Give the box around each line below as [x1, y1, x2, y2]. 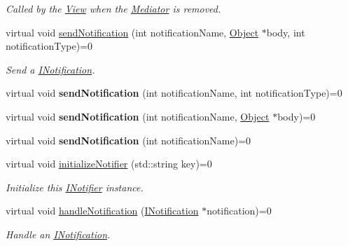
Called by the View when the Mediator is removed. [6, 1, 221, 15]
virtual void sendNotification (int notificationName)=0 [6, 132, 251, 147]
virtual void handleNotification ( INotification [6, 203, 199, 218]
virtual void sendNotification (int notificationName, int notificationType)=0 [6, 86, 342, 100]
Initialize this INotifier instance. [6, 179, 144, 194]
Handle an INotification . [6, 226, 111, 241]
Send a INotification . [6, 62, 95, 76]
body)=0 [277, 109, 316, 123]
